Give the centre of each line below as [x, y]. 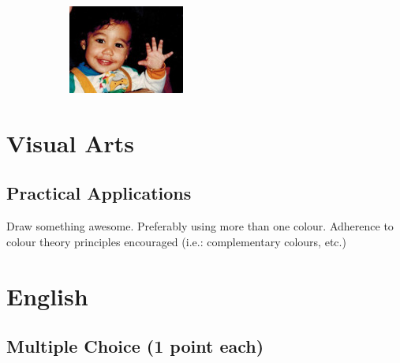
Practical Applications [99, 193]
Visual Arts [71, 142]
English [47, 296]
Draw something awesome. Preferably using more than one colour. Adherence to [200, 226]
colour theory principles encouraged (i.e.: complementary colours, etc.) [176, 241]
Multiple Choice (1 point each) [135, 346]
